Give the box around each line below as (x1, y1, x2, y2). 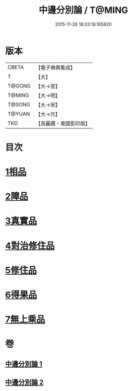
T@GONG (7, 82, 31, 89)
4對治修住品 (5, 240, 55, 251)
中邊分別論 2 (5, 378, 44, 387)
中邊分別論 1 (5, 360, 43, 368)
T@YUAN (7, 110, 30, 117)
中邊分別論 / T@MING (39, 4, 128, 16)
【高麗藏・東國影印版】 (35, 120, 90, 127)
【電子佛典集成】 (35, 64, 75, 71)
